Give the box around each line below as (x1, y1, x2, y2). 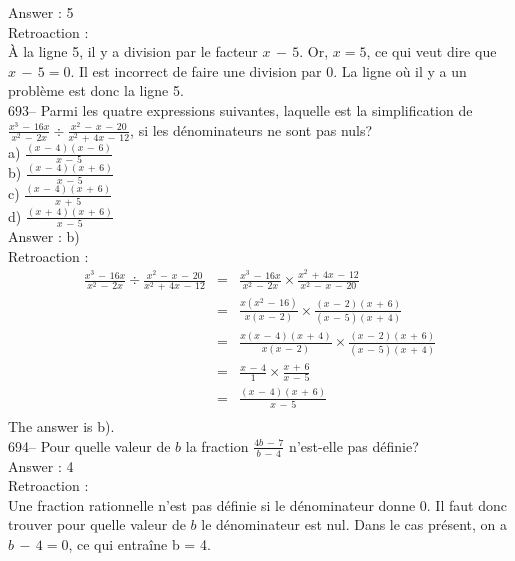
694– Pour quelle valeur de (8, 435, 171, 456)
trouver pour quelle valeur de (8, 514, 186, 535)
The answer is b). (8, 416, 115, 437)
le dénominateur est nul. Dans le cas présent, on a (201, 514, 508, 535)
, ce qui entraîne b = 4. (68, 533, 211, 554)
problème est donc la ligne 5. (8, 80, 184, 101)
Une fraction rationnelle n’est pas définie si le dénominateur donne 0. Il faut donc (8, 494, 507, 515)
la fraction (185, 435, 249, 456)
